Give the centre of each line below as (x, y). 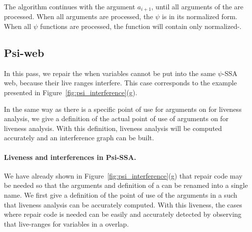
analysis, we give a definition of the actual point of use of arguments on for (116, 118)
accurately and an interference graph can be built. (79, 138)
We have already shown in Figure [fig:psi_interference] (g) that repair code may (123, 175)
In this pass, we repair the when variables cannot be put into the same (110, 73)
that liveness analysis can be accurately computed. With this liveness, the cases (123, 204)
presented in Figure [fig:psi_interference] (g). (71, 92)
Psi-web (24, 53)
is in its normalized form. (200, 16)
